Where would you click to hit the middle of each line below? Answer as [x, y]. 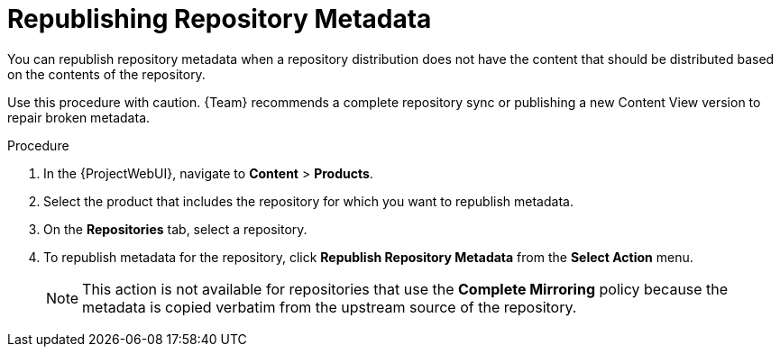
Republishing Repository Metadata [220, 19]
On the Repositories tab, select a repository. [175, 229]
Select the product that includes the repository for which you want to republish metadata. [308, 201]
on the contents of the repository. [106, 74]
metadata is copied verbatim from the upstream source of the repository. [330, 307]
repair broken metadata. [79, 117]
